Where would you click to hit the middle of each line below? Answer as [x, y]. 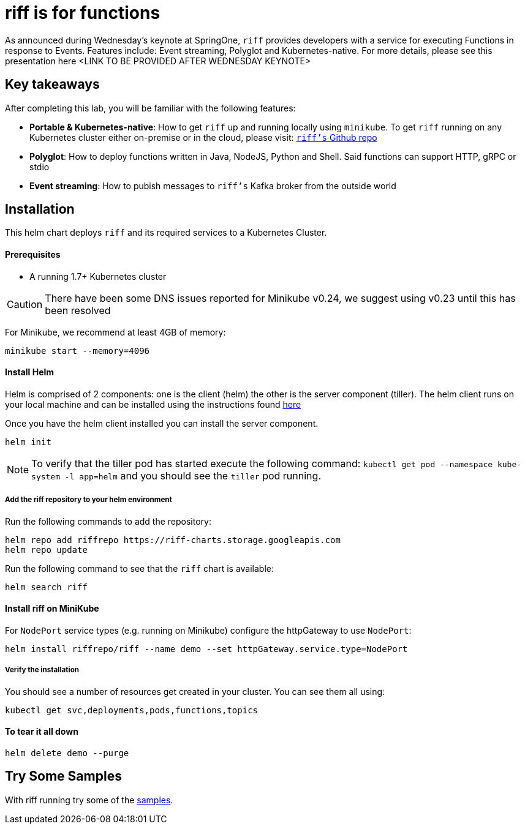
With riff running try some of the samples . [89, 800]
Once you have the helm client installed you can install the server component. [162, 423]
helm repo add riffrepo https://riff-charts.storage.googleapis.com [173, 540]
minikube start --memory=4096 [77, 351]
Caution [25, 304]
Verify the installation [42, 670]
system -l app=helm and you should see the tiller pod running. [176, 475]
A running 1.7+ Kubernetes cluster [98, 276]
